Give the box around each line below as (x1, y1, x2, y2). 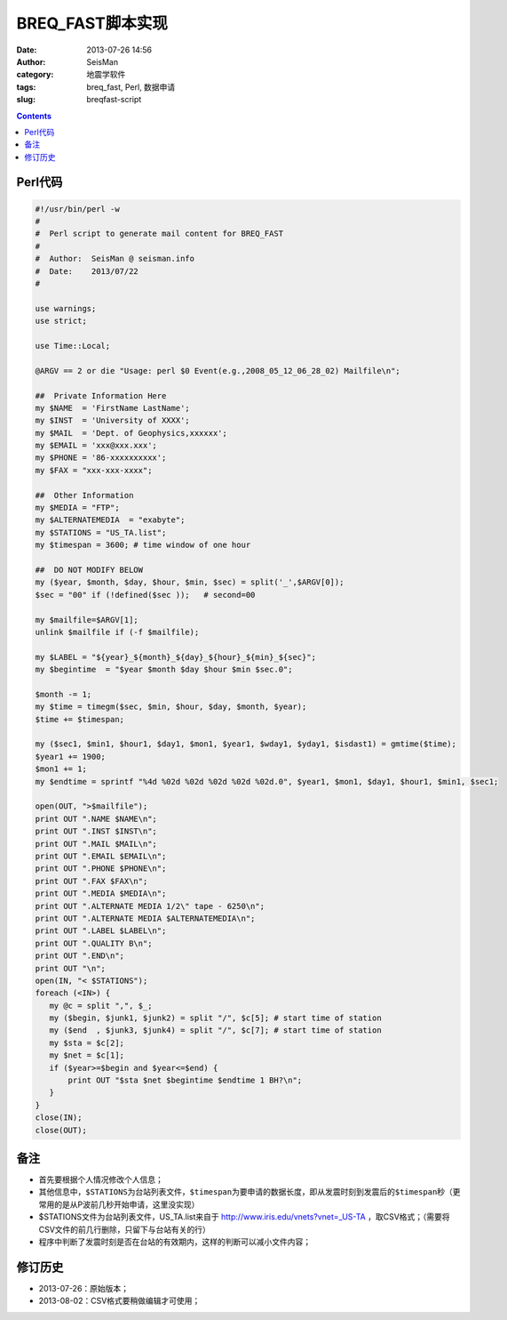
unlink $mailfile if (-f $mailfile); (35, 627, 200, 637)
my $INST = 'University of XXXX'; (35, 415, 190, 426)
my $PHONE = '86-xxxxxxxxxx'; (35, 453, 167, 463)
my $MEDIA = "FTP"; (35, 503, 120, 513)
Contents (16, 110, 52, 121)
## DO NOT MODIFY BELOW (35, 565, 144, 575)
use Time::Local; (35, 341, 111, 350)
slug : (16, 94, 36, 105)
